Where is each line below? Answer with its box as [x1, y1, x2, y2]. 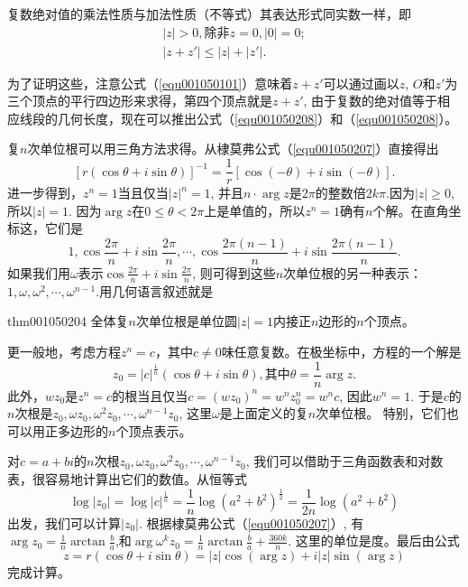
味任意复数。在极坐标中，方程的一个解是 [221, 341, 462, 360]
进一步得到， [7, 183, 83, 202]
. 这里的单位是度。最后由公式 [288, 531, 460, 550]
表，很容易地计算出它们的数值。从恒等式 [7, 469, 247, 488]
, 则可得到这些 [192, 263, 276, 282]
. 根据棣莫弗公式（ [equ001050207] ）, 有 [138, 513, 364, 532]
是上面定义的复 [219, 404, 308, 423]
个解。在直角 [372, 200, 449, 219]
